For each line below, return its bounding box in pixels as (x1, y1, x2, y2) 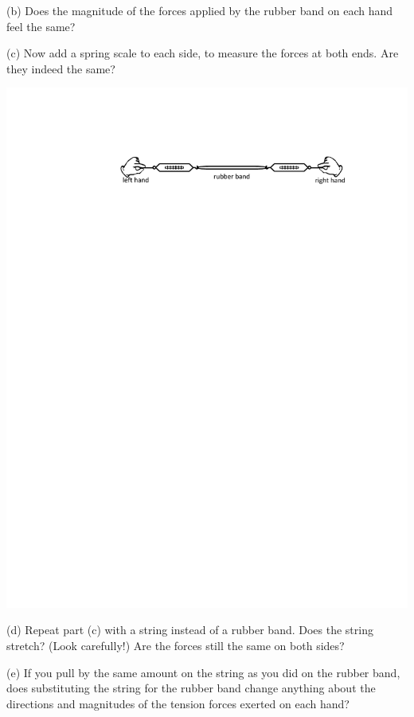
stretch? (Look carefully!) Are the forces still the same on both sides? (6, 637, 345, 654)
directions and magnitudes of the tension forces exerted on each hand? (6, 695, 350, 711)
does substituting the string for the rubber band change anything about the (6, 680, 376, 696)
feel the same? (6, 18, 76, 34)
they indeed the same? (6, 60, 115, 76)
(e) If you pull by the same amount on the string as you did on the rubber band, (6, 664, 400, 680)
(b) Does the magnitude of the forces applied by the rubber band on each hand (6, 2, 393, 18)
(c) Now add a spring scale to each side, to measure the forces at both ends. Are (6, 45, 399, 61)
